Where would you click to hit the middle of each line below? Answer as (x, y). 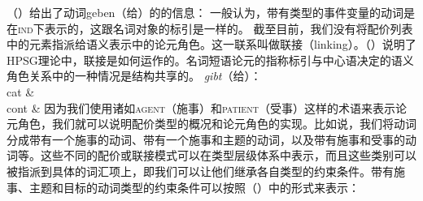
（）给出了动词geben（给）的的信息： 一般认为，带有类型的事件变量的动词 (205, 12)
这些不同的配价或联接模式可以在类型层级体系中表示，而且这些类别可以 (228, 155)
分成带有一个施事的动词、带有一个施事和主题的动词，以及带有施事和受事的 (206, 139)
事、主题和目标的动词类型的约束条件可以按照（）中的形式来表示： (183, 187)
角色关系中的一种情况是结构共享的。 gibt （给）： (134, 76)
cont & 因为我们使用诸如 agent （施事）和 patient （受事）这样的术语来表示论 (207, 107)
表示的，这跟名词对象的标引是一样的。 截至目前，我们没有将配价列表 (229, 28)
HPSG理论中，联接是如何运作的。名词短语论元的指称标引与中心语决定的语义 (210, 60)
